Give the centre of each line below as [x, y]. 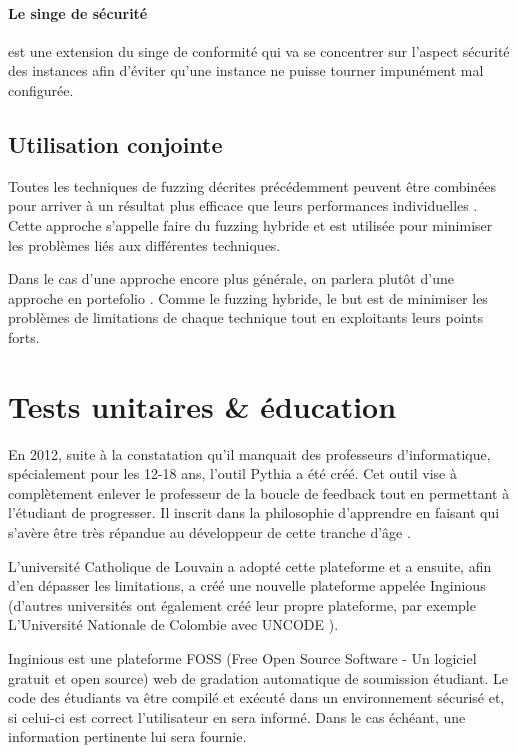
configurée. [41, 89]
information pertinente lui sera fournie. [127, 736]
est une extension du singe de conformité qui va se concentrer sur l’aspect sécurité [259, 50]
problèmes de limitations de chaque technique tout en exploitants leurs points [245, 317]
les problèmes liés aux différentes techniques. [144, 244]
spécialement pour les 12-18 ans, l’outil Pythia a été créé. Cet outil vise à [232, 473]
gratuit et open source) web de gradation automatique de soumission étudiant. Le [258, 677]
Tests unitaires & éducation [202, 405]
